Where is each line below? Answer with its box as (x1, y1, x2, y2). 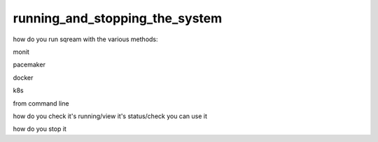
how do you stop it (13, 125, 66, 133)
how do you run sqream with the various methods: (13, 35, 158, 43)
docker (13, 73, 34, 82)
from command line (13, 99, 69, 108)
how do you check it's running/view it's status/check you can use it (13, 112, 208, 120)
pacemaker (13, 60, 45, 69)
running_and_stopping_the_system (13, 10, 223, 26)
